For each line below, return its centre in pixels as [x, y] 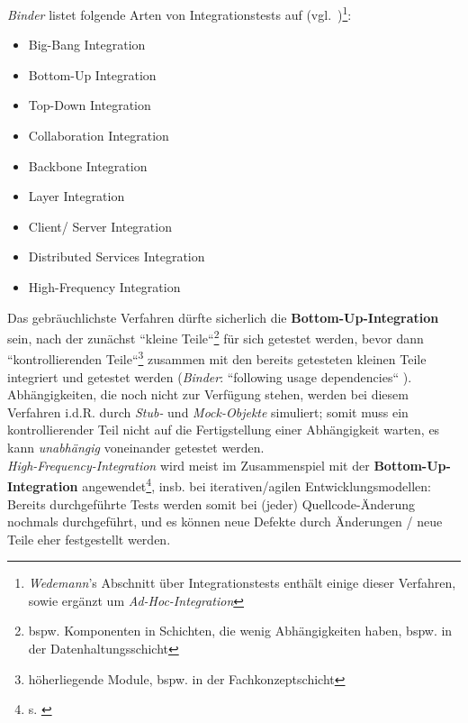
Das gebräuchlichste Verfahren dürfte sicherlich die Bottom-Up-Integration [223, 317]
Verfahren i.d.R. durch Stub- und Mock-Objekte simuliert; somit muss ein [208, 412]
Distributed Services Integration [117, 256]
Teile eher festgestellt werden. [89, 539]
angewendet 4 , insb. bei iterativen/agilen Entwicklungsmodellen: [256, 485]
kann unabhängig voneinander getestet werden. [136, 448]
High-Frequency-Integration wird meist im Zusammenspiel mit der [189, 465]
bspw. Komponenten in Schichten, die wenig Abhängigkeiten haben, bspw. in [240, 631]
